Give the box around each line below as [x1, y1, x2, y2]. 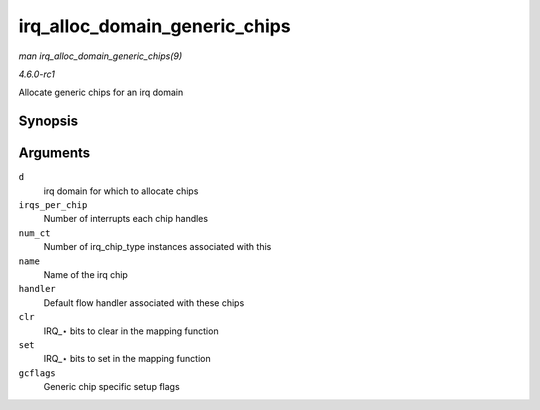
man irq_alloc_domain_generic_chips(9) [18, 50, 183, 62]
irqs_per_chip [18, 200, 88, 211]
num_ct [18, 227, 51, 239]
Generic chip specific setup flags [43, 381, 180, 393]
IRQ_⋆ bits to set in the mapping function [43, 353, 211, 365]
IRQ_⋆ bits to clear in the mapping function [43, 325, 219, 337]
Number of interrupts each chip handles [43, 213, 209, 225]
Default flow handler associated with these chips [43, 296, 245, 309]
